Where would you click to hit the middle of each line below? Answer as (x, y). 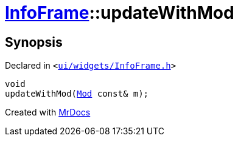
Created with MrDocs (48, 112)
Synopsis (34, 42)
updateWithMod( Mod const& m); (77, 94)
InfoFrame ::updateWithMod (120, 13)
